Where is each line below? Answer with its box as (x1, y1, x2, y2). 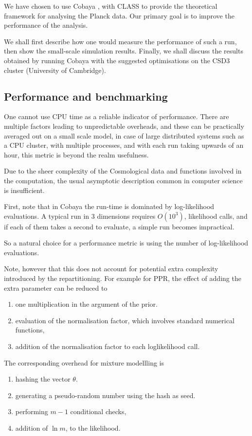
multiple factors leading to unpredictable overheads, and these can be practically (4, 121, 244, 131)
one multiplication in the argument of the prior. (15, 299, 158, 309)
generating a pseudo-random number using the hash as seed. (15, 390, 196, 400)
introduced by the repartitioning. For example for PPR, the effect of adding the (4, 273, 241, 283)
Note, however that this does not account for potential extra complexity (4, 263, 218, 274)
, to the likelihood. (65, 423, 121, 433)
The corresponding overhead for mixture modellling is (4, 357, 164, 367)
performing (15, 406, 48, 417)
